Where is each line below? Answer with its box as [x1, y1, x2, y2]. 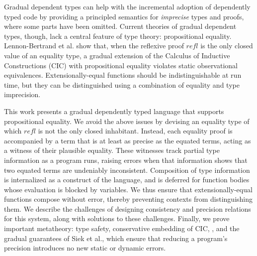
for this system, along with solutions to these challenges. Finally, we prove [4, 213, 230, 224]
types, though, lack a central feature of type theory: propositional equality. [4, 30, 232, 41]
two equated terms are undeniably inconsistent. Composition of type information [4, 164, 250, 175]
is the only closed [200, 40, 253, 51]
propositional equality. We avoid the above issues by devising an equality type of [4, 116, 250, 126]
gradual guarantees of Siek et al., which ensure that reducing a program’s [4, 233, 228, 243]
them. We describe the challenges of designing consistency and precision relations [4, 203, 251, 214]
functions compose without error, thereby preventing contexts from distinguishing [4, 194, 253, 204]
